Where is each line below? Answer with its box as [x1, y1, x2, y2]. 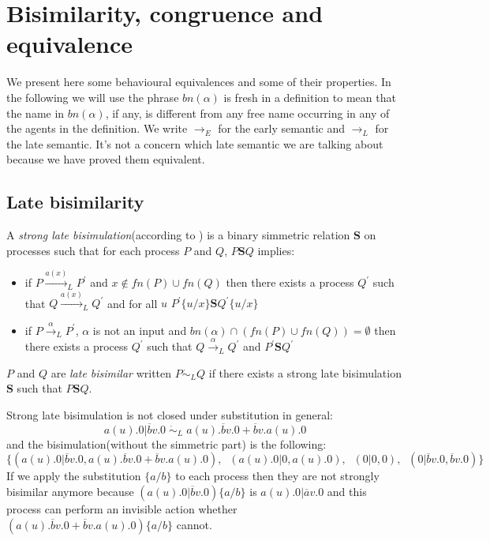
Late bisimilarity [6, 190, 144, 214]
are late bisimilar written [50, 364, 172, 381]
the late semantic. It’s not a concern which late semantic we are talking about [6, 135, 383, 152]
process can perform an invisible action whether [6, 501, 238, 517]
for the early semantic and [218, 120, 346, 137]
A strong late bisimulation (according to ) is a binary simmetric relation [6, 227, 350, 243]
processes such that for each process [6, 242, 180, 258]
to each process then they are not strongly [175, 468, 380, 484]
